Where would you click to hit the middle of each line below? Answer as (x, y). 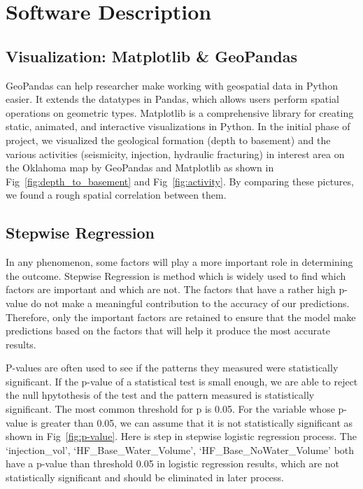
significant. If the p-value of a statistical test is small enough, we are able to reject (182, 381)
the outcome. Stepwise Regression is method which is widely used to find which (176, 275)
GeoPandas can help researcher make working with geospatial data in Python (172, 85)
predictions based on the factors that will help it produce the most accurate (168, 331)
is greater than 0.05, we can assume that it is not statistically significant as (192, 422)
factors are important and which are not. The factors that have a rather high (171, 289)
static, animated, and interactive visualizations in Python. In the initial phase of (178, 126)
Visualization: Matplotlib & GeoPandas (151, 56)
